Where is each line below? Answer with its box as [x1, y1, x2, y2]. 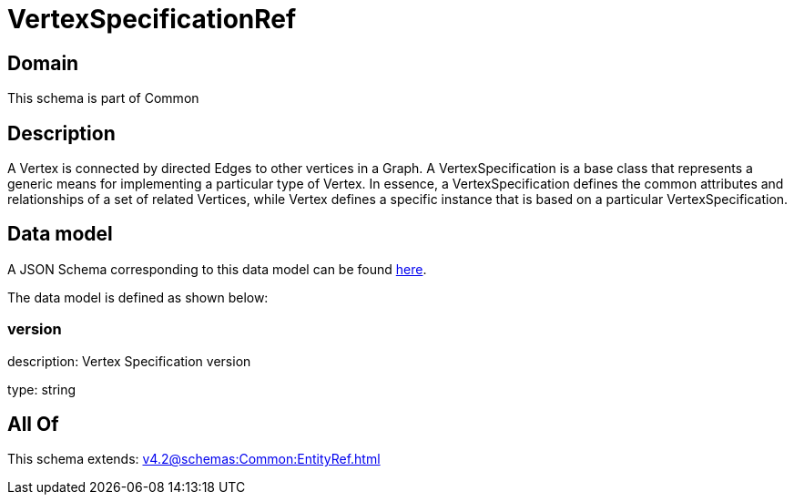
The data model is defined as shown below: [7, 289, 269, 305]
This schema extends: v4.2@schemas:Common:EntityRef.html [7, 451, 381, 467]
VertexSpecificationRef [7, 4, 297, 35]
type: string [7, 381, 76, 397]
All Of [7, 413, 59, 436]
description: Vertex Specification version [7, 353, 251, 369]
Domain [7, 51, 79, 75]
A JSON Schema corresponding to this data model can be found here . [7, 261, 427, 277]
